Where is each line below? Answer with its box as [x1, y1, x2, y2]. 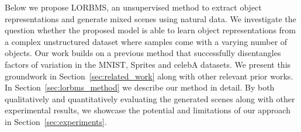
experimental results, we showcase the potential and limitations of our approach [5, 104, 290, 116]
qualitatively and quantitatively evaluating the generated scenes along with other [5, 92, 295, 105]
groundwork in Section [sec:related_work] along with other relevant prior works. [5, 70, 293, 82]
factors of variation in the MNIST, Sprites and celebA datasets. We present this [5, 58, 291, 70]
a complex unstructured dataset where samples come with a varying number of [5, 35, 288, 47]
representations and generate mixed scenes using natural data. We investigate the [5, 12, 296, 25]
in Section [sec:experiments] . [5, 115, 107, 127]
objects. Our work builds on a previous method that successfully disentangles [5, 47, 281, 59]
